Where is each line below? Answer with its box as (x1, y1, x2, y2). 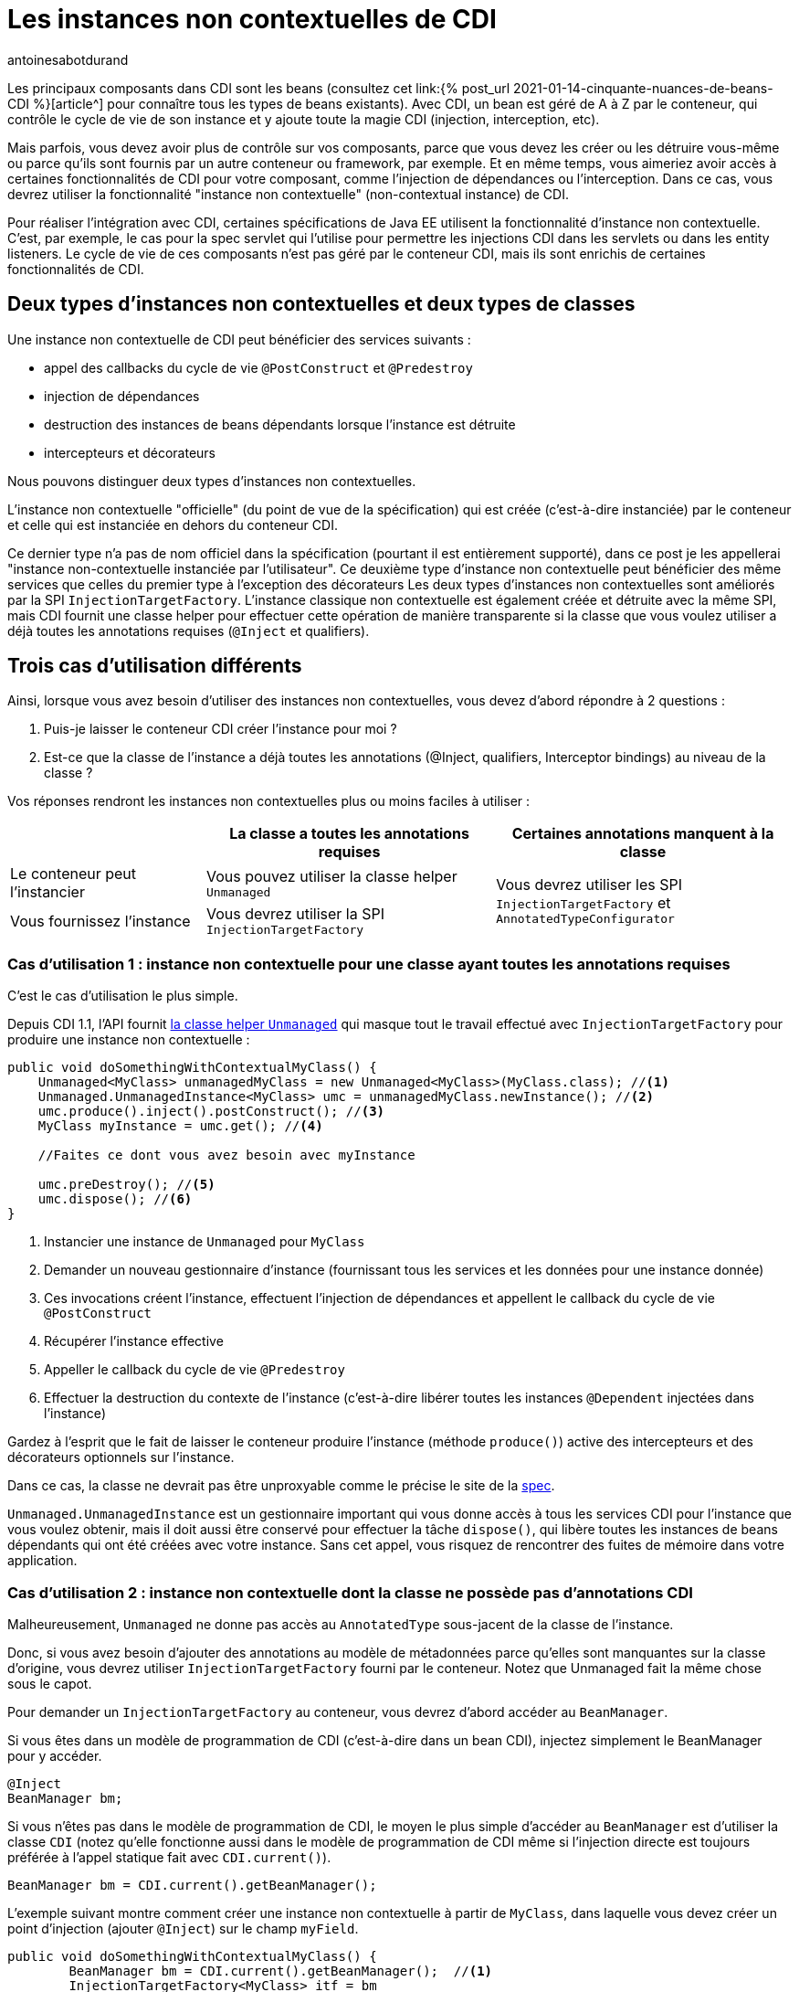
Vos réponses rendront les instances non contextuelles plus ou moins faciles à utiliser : (7, 793, 531, 810)
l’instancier (10, 883, 85, 902)
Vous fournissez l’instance (10, 911, 191, 930)
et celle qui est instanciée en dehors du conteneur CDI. (7, 516, 338, 533)
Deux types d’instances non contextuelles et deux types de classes (7, 292, 636, 316)
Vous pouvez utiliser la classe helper (206, 866, 457, 885)
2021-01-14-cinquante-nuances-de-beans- (513, 79, 773, 96)
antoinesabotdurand (7, 51, 129, 68)
